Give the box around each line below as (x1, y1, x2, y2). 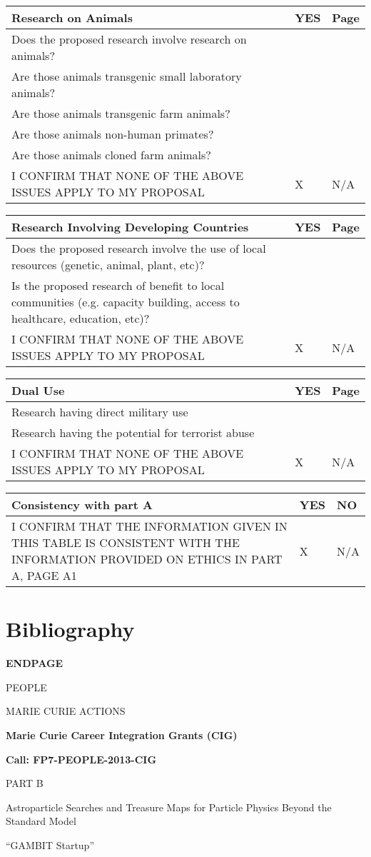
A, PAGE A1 (11, 567, 77, 583)
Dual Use (11, 382, 65, 399)
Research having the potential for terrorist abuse (11, 424, 255, 441)
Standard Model (6, 813, 76, 828)
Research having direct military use (11, 404, 188, 420)
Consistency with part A (11, 496, 153, 513)
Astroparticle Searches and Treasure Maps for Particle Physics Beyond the (6, 799, 332, 814)
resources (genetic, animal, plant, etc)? (11, 256, 205, 273)
